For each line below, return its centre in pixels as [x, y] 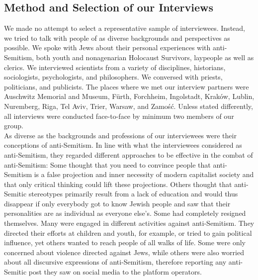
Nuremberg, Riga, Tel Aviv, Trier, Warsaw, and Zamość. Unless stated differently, [129, 106]
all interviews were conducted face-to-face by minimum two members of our [119, 116]
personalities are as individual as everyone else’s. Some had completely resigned [125, 213]
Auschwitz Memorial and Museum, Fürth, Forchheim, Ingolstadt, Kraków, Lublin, [129, 96]
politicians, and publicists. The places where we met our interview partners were [127, 86]
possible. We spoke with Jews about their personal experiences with [107, 47]
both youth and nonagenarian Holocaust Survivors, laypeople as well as [145, 57]
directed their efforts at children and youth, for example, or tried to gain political [128, 233]
